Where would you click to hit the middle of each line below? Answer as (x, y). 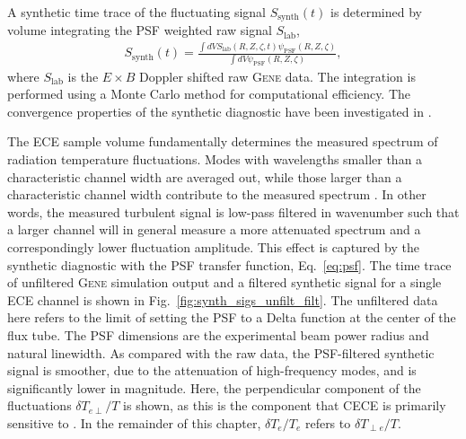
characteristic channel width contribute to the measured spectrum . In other (217, 194)
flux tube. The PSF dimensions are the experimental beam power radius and (218, 334)
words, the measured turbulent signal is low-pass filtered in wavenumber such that (233, 211)
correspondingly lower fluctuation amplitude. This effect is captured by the (213, 246)
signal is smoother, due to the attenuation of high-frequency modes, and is (212, 370)
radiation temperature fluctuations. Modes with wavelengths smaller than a (215, 158)
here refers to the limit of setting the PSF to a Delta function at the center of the (232, 317)
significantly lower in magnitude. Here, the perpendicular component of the (214, 387)
